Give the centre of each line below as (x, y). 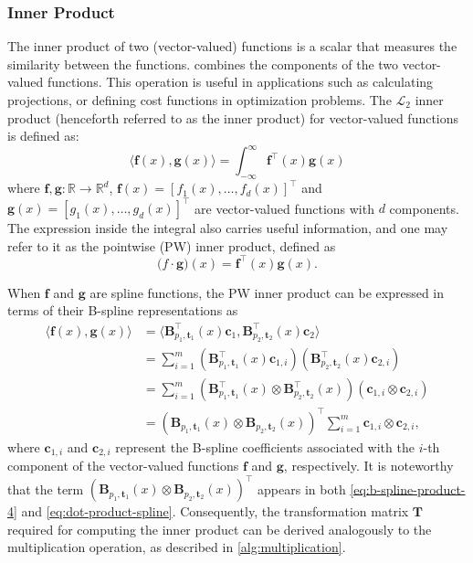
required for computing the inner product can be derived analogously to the (220, 529)
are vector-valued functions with (284, 208)
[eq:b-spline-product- (408, 489)
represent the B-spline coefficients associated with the (265, 446)
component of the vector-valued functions (123, 466)
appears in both (302, 489)
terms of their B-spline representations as (123, 310)
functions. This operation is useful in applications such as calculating (240, 82)
